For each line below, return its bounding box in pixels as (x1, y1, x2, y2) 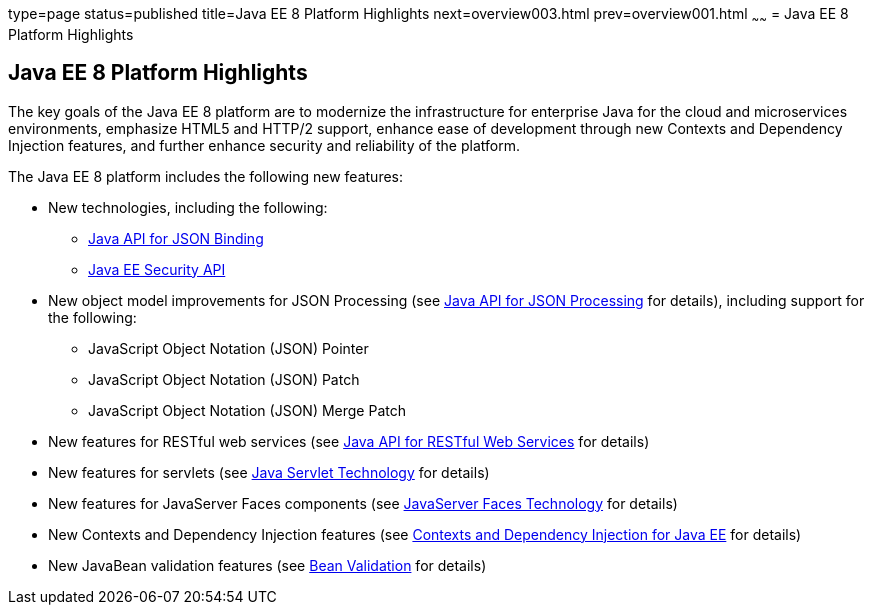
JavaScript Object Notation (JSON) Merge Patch (88, 401, 406, 419)
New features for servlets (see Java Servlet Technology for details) (48, 463, 490, 481)
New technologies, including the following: (48, 198, 328, 216)
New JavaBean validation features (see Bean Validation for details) (48, 556, 487, 574)
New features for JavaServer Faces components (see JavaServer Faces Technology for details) (48, 494, 678, 512)
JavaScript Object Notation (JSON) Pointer (88, 339, 369, 357)
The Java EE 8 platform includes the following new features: (8, 167, 404, 185)
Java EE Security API (88, 260, 226, 278)
